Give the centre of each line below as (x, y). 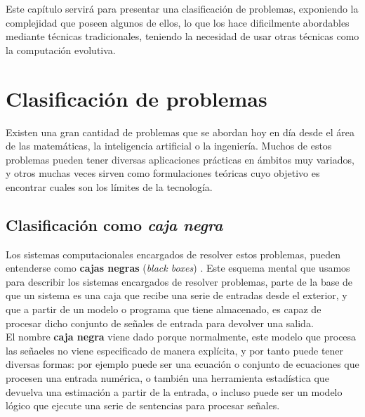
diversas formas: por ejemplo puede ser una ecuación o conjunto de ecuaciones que (182, 364)
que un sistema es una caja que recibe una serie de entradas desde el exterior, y (177, 295)
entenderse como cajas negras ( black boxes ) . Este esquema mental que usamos (178, 268)
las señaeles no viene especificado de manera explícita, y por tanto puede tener (175, 350)
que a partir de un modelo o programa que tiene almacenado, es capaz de (164, 309)
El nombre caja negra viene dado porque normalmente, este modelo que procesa (181, 337)
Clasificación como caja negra (114, 224)
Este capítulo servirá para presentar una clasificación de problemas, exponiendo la (182, 8)
